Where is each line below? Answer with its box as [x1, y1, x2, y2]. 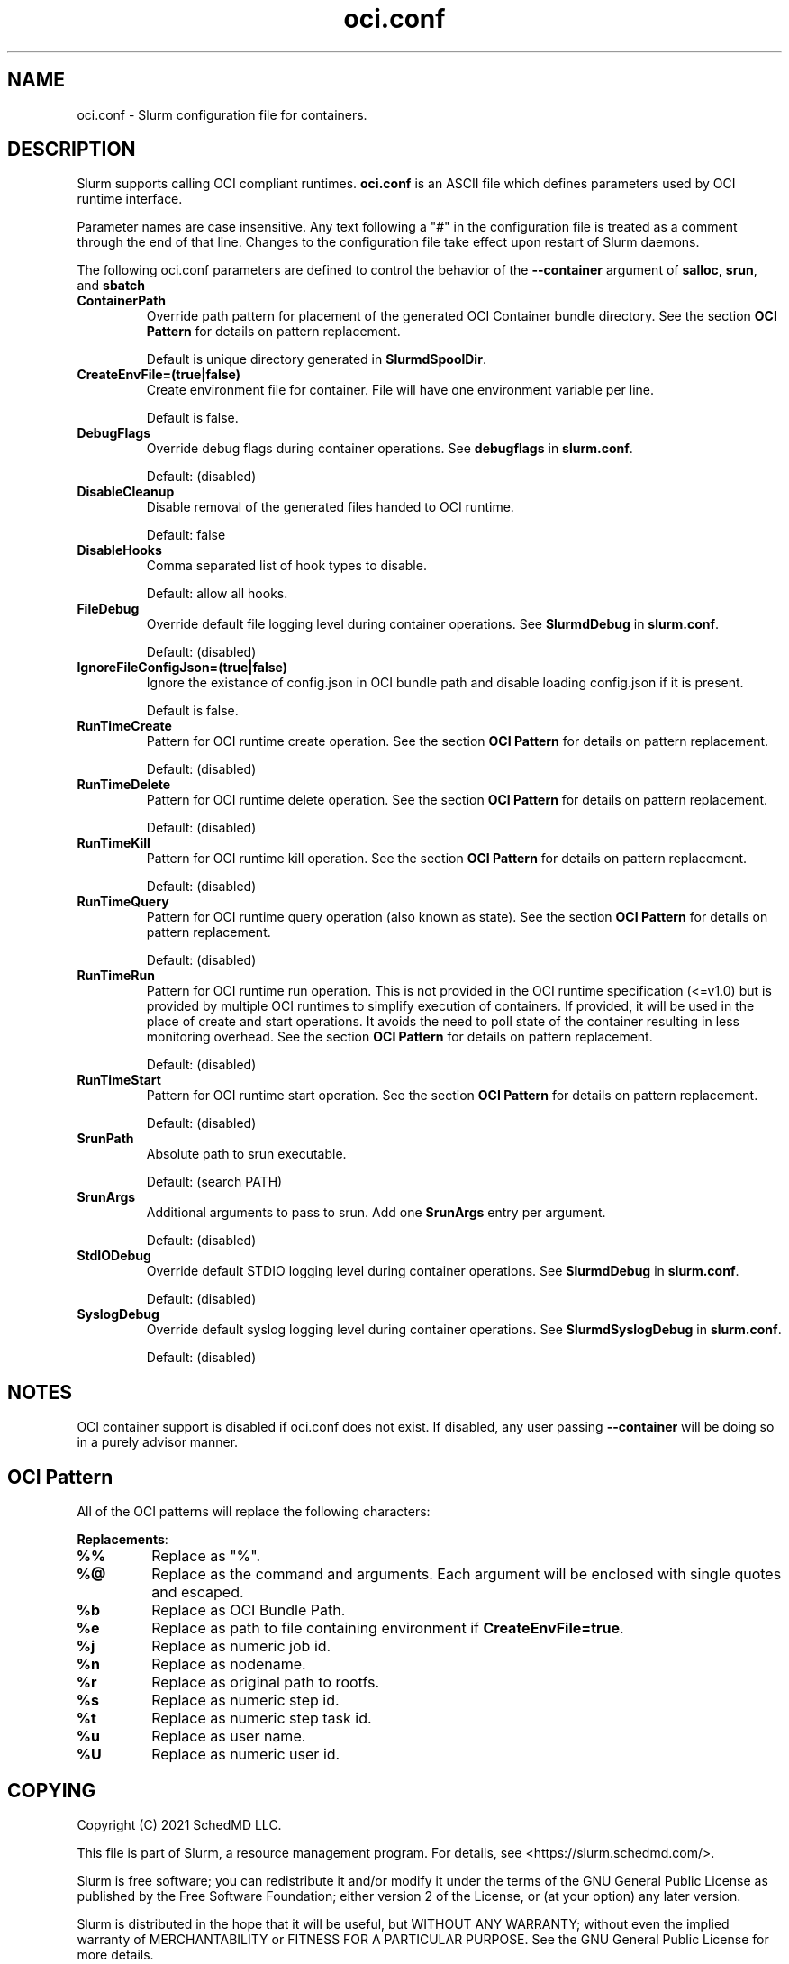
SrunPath [77, 1131, 134, 1147]
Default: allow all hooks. [146, 586, 288, 602]
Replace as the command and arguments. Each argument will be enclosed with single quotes [151, 1565, 782, 1584]
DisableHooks [77, 542, 162, 559]
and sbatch [77, 277, 145, 294]
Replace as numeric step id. [151, 1691, 340, 1710]
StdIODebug [77, 1248, 151, 1264]
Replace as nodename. [151, 1655, 306, 1674]
